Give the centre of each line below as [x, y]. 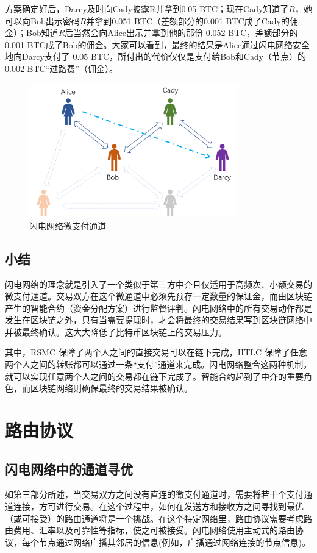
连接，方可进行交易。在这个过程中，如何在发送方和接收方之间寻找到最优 [158, 506]
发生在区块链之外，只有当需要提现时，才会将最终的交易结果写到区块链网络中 [158, 320]
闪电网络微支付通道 [68, 225]
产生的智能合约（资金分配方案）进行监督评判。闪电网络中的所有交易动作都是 [158, 308]
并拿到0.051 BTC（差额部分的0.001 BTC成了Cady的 [188, 20]
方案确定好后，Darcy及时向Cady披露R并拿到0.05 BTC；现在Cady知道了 [147, 9]
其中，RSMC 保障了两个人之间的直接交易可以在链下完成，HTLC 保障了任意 [156, 352]
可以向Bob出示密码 [42, 20]
